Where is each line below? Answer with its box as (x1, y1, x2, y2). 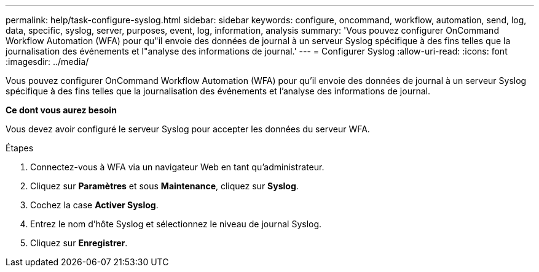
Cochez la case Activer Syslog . (30, 200, 159, 210)
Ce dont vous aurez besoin (6, 105, 117, 115)
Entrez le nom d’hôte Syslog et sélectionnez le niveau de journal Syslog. (30, 219, 322, 229)
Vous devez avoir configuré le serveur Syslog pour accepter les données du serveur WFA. (6, 124, 370, 134)
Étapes (6, 143, 34, 153)
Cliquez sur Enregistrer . (30, 238, 128, 248)
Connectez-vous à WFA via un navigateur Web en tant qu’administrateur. (30, 162, 325, 172)
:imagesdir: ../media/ (6, 56, 89, 67)
